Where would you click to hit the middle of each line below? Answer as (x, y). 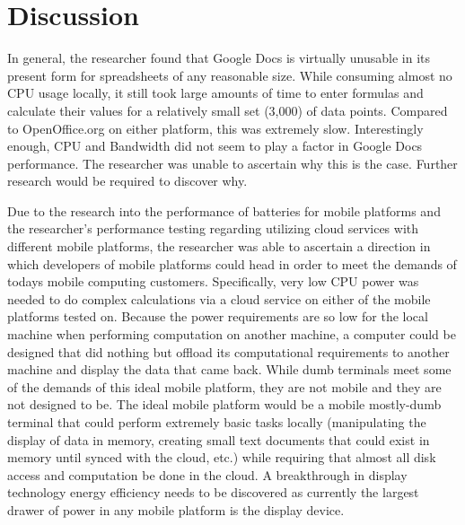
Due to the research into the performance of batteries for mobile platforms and (224, 210)
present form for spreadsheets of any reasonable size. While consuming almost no (230, 75)
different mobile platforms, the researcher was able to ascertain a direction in (219, 246)
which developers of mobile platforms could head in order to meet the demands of (232, 263)
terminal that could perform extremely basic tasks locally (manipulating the (217, 422)
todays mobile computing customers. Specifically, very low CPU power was (213, 281)
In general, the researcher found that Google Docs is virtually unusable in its (219, 58)
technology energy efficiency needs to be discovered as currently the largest (213, 492)
